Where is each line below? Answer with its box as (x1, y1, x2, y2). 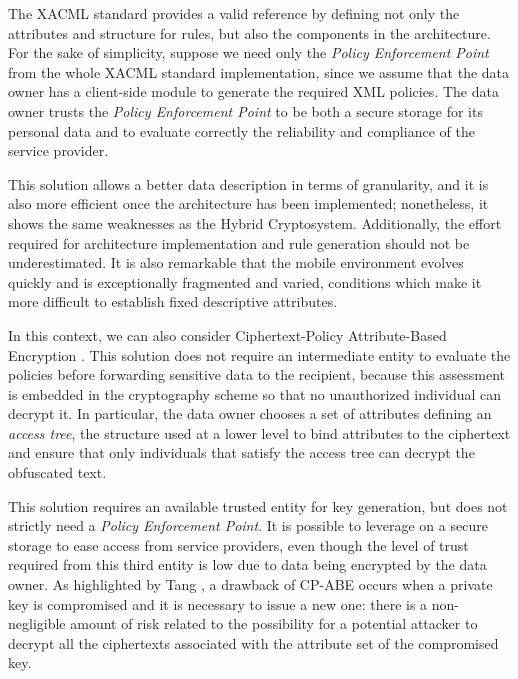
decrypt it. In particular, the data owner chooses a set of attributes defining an (8, 403, 492, 424)
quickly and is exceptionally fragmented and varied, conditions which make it (8, 271, 482, 292)
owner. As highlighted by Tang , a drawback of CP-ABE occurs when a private (8, 574, 493, 595)
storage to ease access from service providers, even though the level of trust (8, 534, 469, 555)
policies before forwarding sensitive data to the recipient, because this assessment (8, 364, 506, 385)
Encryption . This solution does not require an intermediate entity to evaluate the (8, 344, 511, 365)
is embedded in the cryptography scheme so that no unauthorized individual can (8, 383, 502, 404)
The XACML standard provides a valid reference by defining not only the (8, 3, 460, 23)
